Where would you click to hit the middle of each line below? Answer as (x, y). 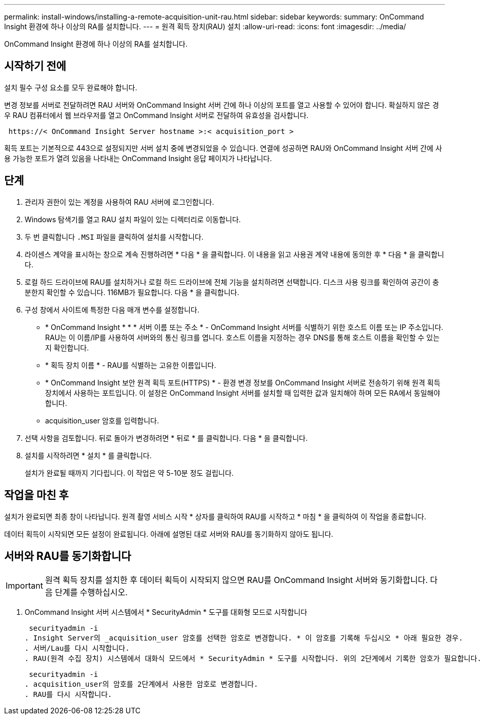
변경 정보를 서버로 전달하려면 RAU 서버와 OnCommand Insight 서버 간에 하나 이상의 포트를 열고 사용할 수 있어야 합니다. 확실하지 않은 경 (222, 105)
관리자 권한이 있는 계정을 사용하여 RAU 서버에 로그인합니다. (119, 202)
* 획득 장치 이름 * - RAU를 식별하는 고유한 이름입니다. (131, 365)
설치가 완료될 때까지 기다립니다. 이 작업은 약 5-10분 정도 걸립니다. (129, 473)
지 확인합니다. (67, 347)
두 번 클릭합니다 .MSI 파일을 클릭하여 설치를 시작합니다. (114, 237)
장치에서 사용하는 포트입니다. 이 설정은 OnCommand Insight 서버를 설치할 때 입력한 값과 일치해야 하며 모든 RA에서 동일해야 (243, 393)
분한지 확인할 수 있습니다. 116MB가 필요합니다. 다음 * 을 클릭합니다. (132, 292)
